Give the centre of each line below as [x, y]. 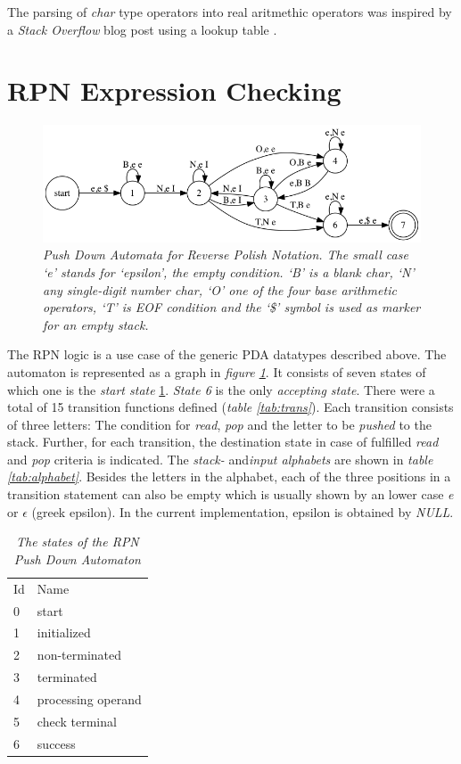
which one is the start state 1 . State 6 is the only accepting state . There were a [221, 389]
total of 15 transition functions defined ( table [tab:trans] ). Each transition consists [230, 407]
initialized [64, 633]
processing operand [89, 698]
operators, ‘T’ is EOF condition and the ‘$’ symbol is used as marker [232, 307]
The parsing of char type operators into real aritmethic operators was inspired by [230, 12]
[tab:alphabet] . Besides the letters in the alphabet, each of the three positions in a [229, 476]
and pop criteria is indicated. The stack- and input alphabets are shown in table [220, 459]
